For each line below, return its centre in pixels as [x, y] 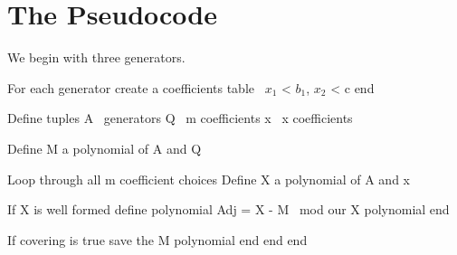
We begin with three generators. [96, 57]
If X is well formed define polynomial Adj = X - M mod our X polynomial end [228, 209]
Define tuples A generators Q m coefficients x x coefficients [180, 118]
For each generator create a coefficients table [131, 87]
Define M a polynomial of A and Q [105, 148]
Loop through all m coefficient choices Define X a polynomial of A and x [209, 179]
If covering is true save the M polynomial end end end [157, 239]
